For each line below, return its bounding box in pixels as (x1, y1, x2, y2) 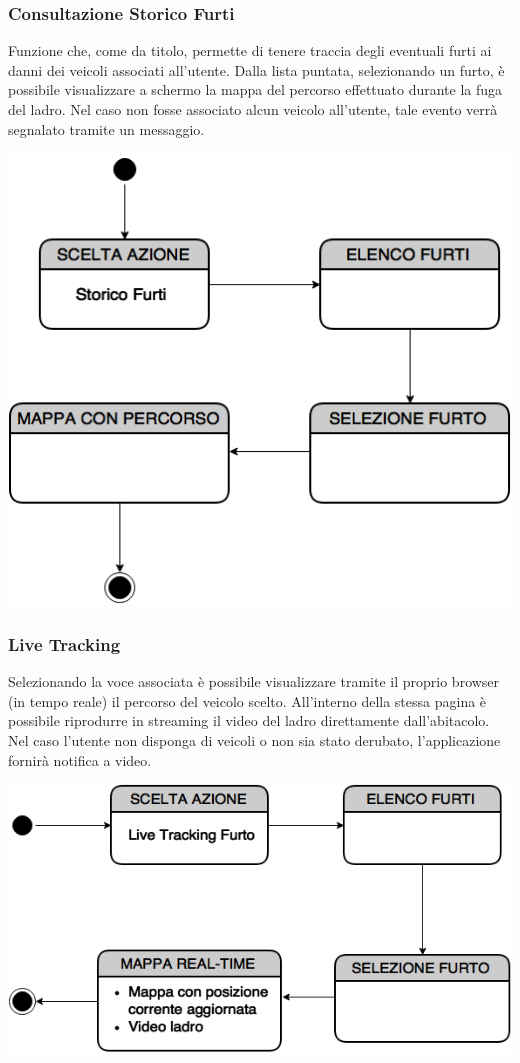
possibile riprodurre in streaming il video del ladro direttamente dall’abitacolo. (8, 710, 490, 731)
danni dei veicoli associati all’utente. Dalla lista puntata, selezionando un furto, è (8, 59, 505, 80)
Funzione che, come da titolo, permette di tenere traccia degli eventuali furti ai (8, 40, 492, 61)
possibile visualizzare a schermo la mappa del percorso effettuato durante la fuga (8, 79, 503, 100)
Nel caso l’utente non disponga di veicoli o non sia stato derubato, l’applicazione (8, 730, 501, 751)
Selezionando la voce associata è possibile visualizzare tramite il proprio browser (8, 671, 500, 692)
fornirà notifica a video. (8, 749, 152, 770)
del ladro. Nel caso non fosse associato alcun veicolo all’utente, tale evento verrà (8, 99, 498, 119)
